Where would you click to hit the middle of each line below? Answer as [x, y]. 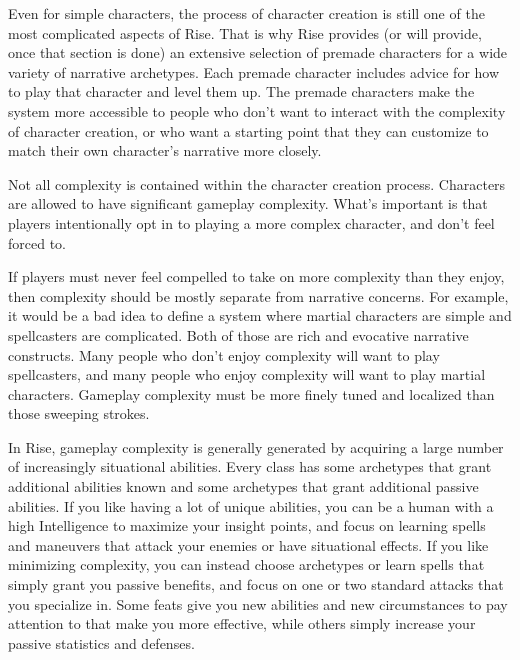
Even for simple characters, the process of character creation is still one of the [246, 13]
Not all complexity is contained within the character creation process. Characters [257, 183]
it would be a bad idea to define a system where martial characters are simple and [260, 315]
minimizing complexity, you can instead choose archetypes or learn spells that [246, 564]
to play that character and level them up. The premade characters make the [241, 91]
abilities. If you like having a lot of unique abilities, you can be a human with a [251, 505]
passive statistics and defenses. [101, 642]
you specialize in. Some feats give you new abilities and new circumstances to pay [258, 603]
